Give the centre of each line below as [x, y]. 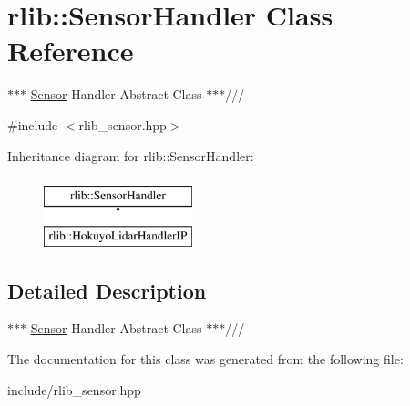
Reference [71, 51]
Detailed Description [107, 290]
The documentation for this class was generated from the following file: [205, 359]
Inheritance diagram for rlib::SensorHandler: [131, 155]
